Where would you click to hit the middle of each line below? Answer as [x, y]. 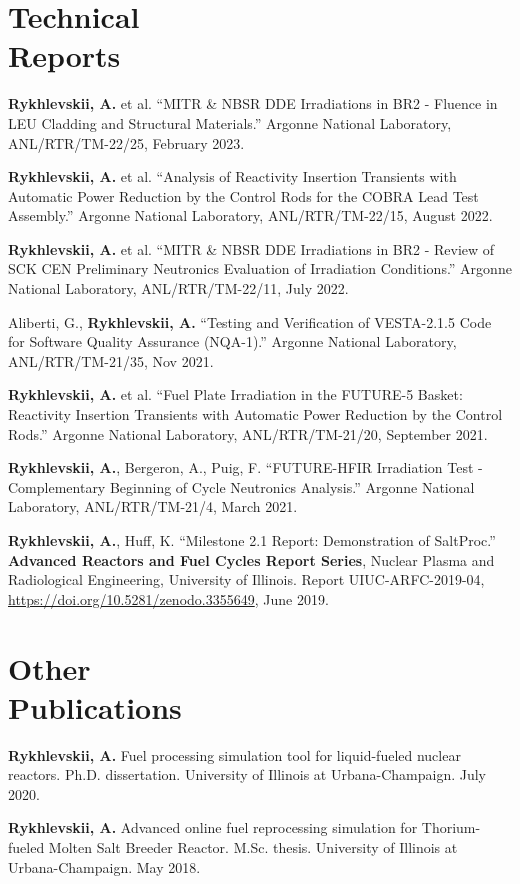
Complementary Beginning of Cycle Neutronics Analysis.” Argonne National [241, 486]
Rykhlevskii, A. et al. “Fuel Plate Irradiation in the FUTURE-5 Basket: [235, 394]
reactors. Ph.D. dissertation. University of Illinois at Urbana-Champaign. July [247, 774]
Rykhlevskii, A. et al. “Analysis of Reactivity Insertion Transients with [232, 176]
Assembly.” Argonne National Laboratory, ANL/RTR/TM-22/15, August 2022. [250, 215]
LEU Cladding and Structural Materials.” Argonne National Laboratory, [230, 122]
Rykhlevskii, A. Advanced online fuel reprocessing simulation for [213, 827]
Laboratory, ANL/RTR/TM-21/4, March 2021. [153, 506]
